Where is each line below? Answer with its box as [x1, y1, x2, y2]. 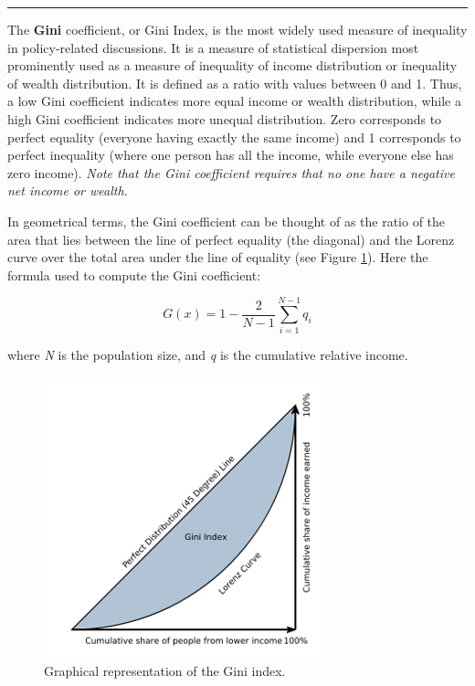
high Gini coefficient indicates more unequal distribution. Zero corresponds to [7, 109, 442, 128]
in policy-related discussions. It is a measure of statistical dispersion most [7, 37, 419, 57]
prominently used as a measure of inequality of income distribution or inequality [7, 56, 458, 75]
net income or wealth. [7, 181, 128, 200]
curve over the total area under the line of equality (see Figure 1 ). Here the [7, 248, 428, 267]
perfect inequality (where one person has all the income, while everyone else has [7, 145, 454, 164]
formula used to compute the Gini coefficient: [7, 265, 261, 284]
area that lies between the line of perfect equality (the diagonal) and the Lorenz [7, 229, 455, 248]
